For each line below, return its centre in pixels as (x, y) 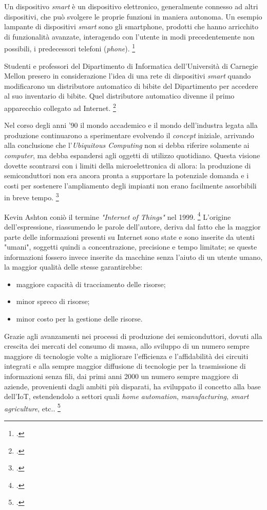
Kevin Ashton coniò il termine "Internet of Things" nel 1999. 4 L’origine (118, 216)
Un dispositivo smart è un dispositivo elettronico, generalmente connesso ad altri (131, 6)
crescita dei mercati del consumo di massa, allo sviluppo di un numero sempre (127, 346)
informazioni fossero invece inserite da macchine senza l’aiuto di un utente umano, (133, 257)
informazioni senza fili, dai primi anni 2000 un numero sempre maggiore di (121, 376)
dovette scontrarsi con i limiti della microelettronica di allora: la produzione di (128, 165)
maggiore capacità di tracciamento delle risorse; (91, 284)
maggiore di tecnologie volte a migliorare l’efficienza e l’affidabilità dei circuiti (126, 356)
